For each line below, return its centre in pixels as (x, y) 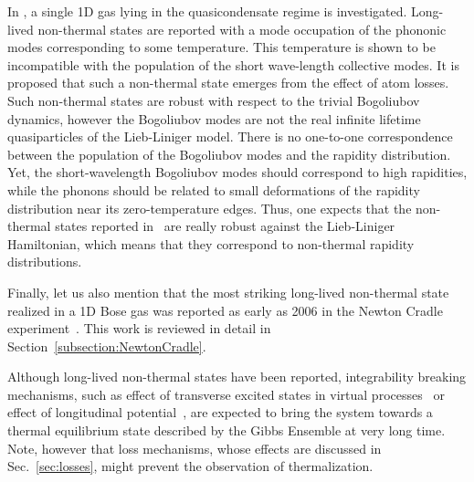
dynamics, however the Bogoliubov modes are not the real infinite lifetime (214, 118)
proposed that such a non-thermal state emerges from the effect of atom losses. (228, 83)
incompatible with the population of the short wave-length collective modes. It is (233, 64)
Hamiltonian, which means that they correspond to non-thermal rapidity (211, 243)
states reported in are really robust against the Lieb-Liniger (225, 226)
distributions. (45, 262)
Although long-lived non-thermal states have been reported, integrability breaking (237, 377)
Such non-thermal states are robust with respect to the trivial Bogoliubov (214, 100)
